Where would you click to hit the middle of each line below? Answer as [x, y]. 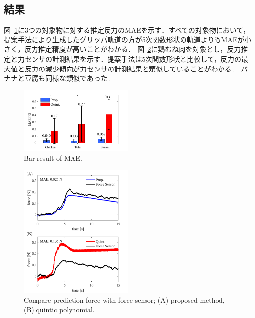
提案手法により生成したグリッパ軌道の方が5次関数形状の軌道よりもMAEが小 [128, 39]
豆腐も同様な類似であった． [69, 78]
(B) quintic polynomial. [59, 309]
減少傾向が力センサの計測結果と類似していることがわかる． [142, 68]
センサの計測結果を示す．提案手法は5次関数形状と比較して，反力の [133, 58]
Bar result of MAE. [53, 158]
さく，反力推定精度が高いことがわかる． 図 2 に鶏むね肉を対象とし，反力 [123, 49]
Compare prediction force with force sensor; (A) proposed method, [124, 300]
